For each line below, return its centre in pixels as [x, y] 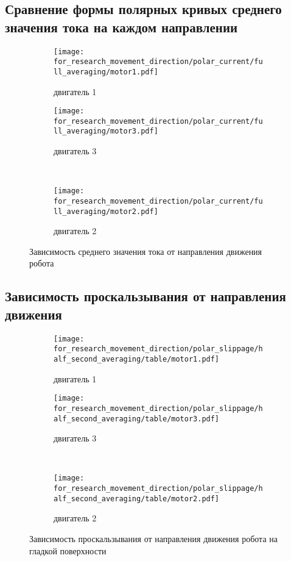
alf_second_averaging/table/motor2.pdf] [137, 498]
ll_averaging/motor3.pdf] [106, 131]
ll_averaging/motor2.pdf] [106, 211]
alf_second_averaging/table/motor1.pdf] [137, 359]
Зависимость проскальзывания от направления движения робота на [153, 538]
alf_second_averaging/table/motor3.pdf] [137, 419]
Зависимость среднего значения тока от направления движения [146, 251]
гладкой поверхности [68, 550]
